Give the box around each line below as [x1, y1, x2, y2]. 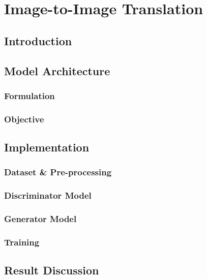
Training [4, 235, 40, 248]
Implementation [4, 139, 90, 155]
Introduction [4, 33, 72, 48]
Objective [4, 112, 44, 125]
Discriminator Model [4, 189, 92, 202]
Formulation [4, 89, 55, 102]
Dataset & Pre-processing [4, 166, 112, 178]
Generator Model [4, 212, 77, 225]
